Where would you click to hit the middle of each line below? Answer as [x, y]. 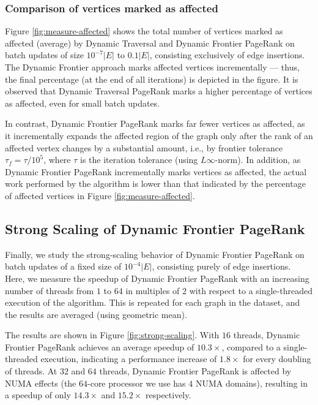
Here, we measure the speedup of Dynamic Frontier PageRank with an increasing [157, 278]
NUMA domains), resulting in [251, 383]
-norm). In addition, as [258, 160]
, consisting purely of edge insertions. [221, 266]
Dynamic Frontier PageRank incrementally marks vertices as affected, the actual [156, 171]
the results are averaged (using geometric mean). [96, 314]
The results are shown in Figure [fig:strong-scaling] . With [112, 335]
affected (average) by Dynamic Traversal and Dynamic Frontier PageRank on [150, 43]
